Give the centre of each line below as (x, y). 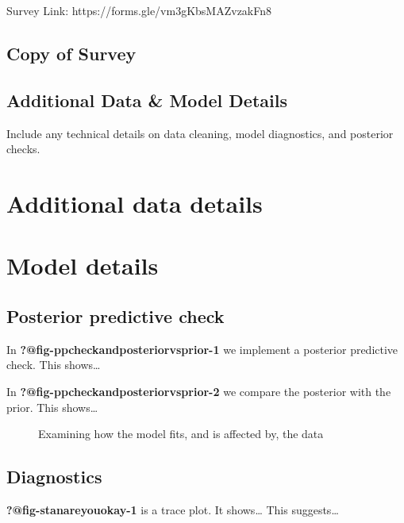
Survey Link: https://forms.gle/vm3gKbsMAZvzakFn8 (139, 10)
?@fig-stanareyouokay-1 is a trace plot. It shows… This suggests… (173, 509)
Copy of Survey (71, 53)
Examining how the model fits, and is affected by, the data (181, 434)
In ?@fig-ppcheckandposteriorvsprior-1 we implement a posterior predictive (202, 349)
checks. (23, 149)
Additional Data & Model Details (147, 100)
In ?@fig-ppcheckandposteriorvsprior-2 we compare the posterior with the (199, 391)
